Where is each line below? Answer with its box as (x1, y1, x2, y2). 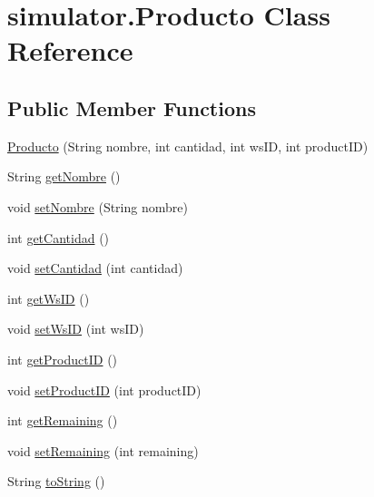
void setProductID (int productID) (7, 380, 202, 399)
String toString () (7, 472, 105, 491)
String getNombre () (7, 167, 121, 186)
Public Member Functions (7, 93, 256, 122)
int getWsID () (7, 288, 90, 307)
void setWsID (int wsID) (7, 319, 144, 338)
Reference (7, 32, 133, 69)
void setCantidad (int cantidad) (7, 258, 183, 278)
